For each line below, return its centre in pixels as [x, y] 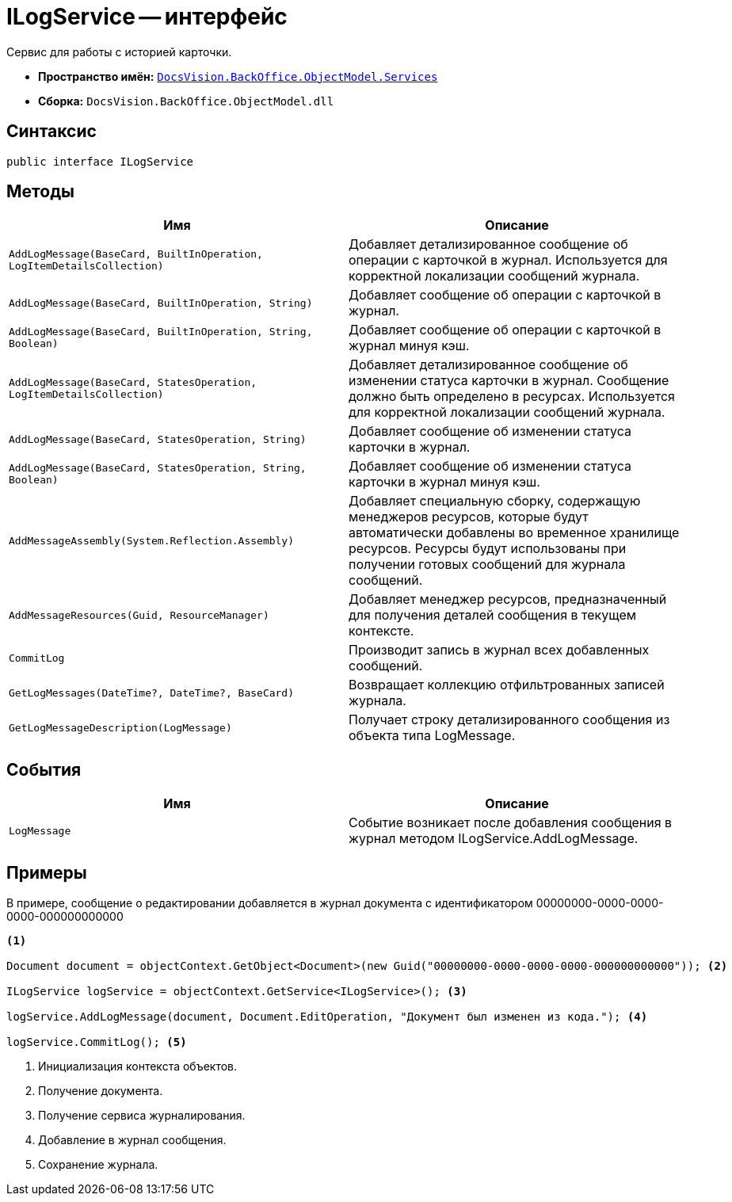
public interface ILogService [100, 161]
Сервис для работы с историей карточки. [119, 52]
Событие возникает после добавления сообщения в [511, 823]
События [44, 769]
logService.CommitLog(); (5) [97, 1042]
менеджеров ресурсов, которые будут [469, 517]
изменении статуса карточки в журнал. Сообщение [509, 381]
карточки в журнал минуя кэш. [444, 482]
